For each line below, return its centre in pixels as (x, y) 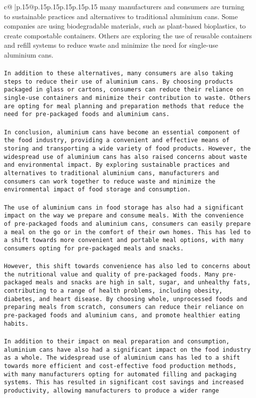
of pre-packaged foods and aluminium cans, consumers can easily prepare (128, 224)
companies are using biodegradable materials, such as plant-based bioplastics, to (125, 26)
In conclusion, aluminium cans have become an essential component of (122, 132)
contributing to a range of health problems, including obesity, (113, 291)
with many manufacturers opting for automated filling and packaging (120, 374)
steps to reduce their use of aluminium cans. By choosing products (119, 81)
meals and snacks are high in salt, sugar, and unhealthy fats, (143, 283)
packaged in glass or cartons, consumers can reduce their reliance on (124, 90)
